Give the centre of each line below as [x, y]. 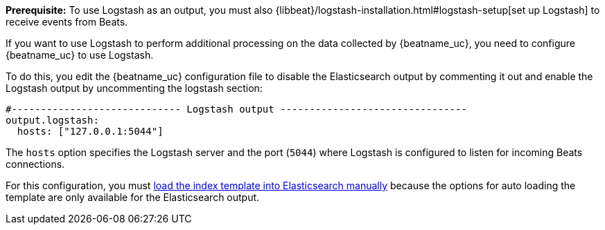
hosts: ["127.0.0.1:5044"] [90, 131]
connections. [35, 164]
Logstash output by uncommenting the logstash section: [134, 88]
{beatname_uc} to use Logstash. [80, 55]
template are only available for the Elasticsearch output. [133, 197]
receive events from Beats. [67, 22]
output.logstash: [52, 120]
